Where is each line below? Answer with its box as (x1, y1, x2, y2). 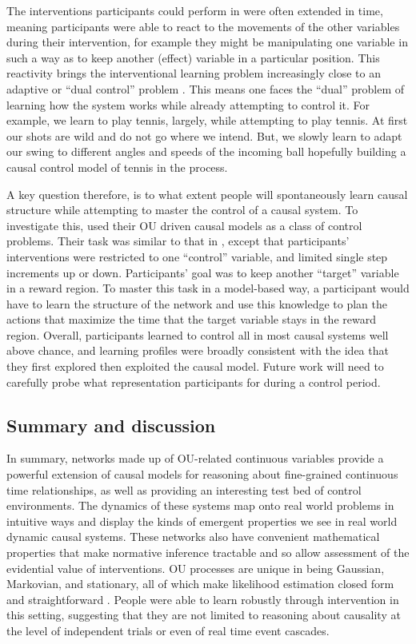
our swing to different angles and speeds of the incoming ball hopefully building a (6, 143, 406, 160)
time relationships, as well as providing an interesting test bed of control (6, 481, 362, 498)
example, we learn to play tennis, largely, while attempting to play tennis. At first (6, 112, 408, 129)
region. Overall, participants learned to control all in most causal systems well (6, 326, 389, 343)
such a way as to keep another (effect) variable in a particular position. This (6, 49, 380, 66)
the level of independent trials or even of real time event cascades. (6, 622, 330, 638)
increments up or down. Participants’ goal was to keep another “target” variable (6, 264, 399, 280)
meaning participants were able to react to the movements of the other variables (6, 18, 400, 34)
